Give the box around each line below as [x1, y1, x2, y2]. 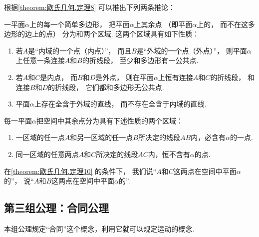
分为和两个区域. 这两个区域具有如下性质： [62, 28, 200, 39]
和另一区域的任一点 [70, 132, 133, 142]
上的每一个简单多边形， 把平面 [29, 18, 130, 29]
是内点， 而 [40, 71, 77, 82]
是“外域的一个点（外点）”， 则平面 [136, 45, 247, 55]
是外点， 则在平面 [95, 71, 154, 82]
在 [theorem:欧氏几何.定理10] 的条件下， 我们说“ [4, 165, 157, 176]
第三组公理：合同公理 [4, 200, 109, 215]
